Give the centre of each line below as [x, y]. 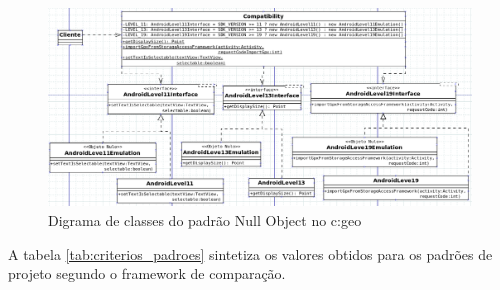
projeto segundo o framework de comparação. [147, 273]
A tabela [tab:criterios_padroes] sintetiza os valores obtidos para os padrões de [250, 253]
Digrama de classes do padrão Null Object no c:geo [205, 219]
